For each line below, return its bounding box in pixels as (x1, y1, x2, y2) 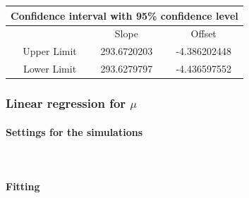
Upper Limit (23, 44, 77, 58)
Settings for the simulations (6, 124, 143, 139)
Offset (190, 26, 217, 41)
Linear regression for (6, 94, 126, 112)
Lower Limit (23, 61, 77, 76)
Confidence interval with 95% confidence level (11, 8, 238, 23)
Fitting (6, 178, 40, 193)
